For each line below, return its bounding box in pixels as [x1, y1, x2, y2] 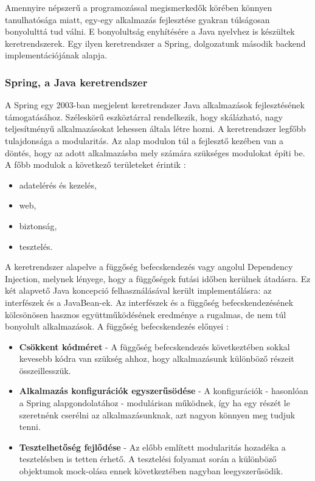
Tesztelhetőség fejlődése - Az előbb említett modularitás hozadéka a [19, 440, 286, 453]
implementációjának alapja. [5, 49, 108, 61]
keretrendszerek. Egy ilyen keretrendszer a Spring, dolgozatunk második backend [5, 36, 306, 49]
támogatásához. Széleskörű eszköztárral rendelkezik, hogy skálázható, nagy [5, 110, 283, 123]
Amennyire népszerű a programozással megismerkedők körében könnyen [5, 1, 272, 13]
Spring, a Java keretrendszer [5, 74, 148, 89]
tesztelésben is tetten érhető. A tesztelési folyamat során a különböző [19, 452, 277, 465]
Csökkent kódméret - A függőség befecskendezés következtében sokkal [19, 340, 290, 353]
